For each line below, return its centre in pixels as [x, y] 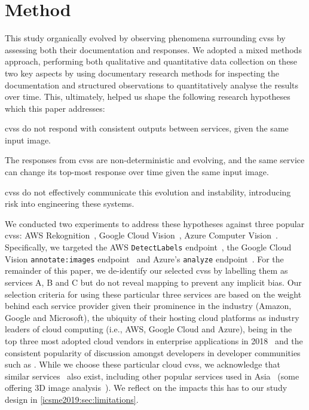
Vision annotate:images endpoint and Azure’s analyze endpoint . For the [144, 258]
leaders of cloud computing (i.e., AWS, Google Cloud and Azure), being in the [149, 329]
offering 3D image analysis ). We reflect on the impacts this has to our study [146, 388]
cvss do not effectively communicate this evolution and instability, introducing [148, 192]
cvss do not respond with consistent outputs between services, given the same [147, 128]
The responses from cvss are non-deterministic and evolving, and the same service [155, 160]
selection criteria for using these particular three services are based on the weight [153, 294]
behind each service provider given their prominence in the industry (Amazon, [148, 306]
